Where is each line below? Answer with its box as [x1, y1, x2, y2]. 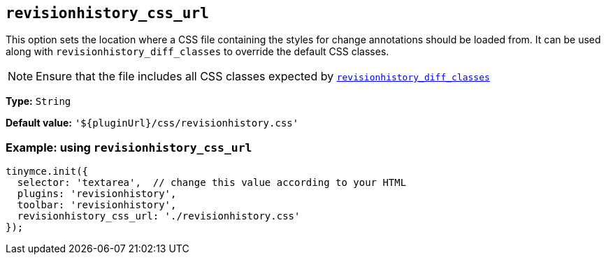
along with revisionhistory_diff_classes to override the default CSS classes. [6, 45, 389, 58]
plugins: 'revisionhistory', [17, 188, 177, 200]
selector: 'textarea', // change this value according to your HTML [17, 177, 407, 189]
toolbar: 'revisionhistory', [17, 199, 177, 211]
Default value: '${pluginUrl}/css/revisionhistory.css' [6, 117, 299, 129]
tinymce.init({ [6, 166, 89, 178]
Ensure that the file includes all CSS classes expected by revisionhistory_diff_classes [36, 69, 490, 84]
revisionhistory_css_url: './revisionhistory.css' [17, 210, 301, 222]
